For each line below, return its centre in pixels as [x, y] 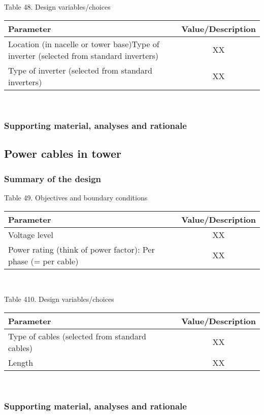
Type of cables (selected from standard [77, 336]
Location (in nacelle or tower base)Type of [84, 44]
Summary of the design [53, 178]
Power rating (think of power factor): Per [81, 249]
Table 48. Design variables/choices [57, 7]
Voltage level [31, 234]
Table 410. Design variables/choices [59, 299]
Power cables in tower [63, 153]
